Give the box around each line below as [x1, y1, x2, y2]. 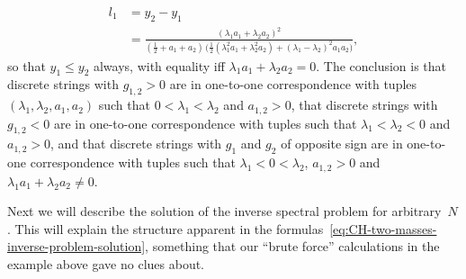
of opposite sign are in [281, 134, 403, 153]
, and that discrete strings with [50, 134, 222, 153]
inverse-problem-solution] [7, 237, 146, 256]
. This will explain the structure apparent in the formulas [7, 219, 324, 238]
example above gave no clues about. [7, 255, 205, 274]
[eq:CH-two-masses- [329, 219, 437, 238]
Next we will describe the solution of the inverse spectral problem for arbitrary [7, 202, 442, 220]
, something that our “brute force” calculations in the [145, 237, 440, 256]
